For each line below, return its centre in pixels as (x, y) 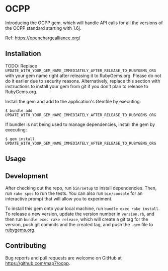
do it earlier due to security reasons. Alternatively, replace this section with (83, 81)
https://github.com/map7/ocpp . (38, 263)
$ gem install (20, 139)
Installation (23, 54)
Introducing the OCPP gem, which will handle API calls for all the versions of (84, 23)
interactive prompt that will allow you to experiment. (59, 198)
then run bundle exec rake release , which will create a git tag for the (77, 219)
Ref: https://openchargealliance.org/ (43, 38)
